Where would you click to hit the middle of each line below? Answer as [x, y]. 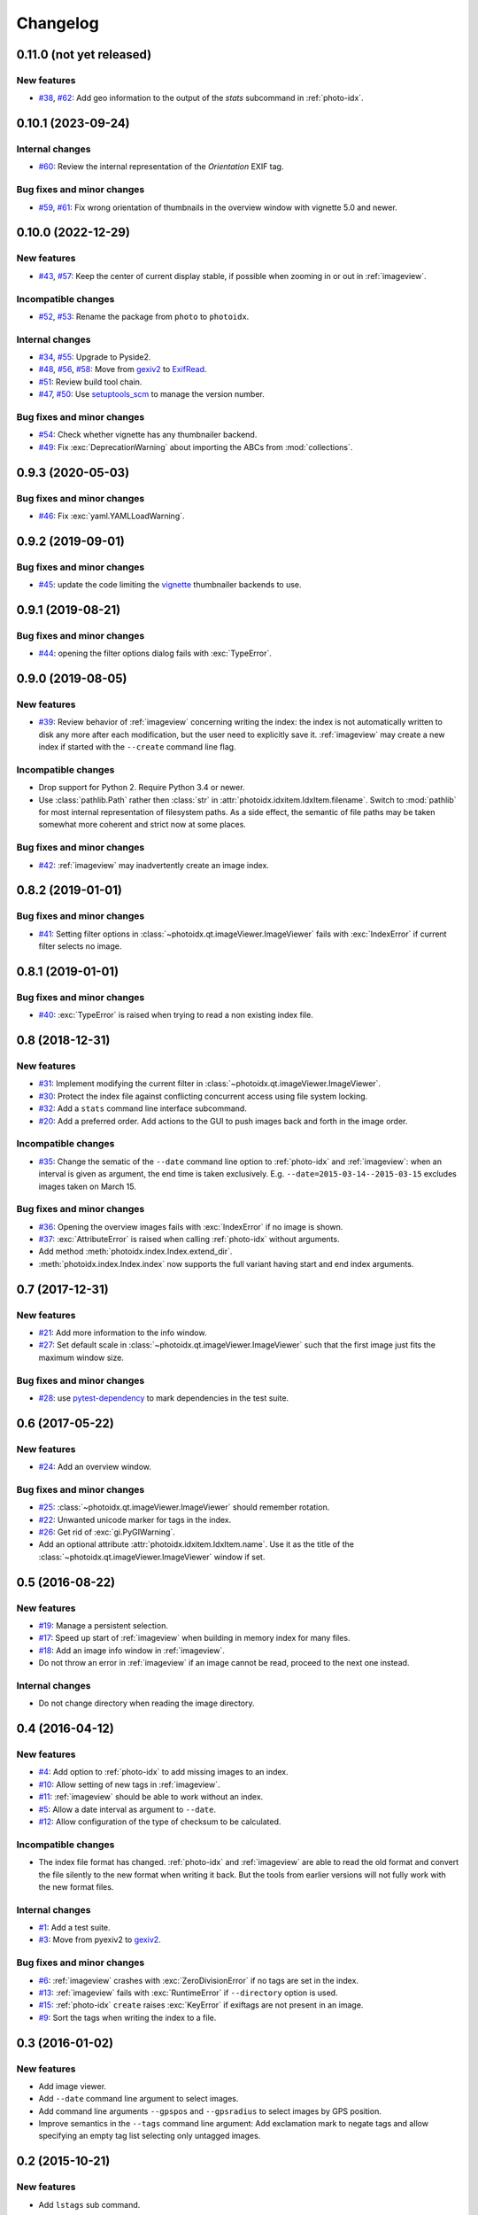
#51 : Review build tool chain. [90, 382]
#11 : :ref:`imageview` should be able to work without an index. [151, 1797]
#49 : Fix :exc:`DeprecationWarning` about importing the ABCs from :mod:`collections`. [196, 447]
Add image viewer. [72, 2086]
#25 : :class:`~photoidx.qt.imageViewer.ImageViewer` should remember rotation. [184, 1507]
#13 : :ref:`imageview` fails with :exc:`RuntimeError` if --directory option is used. [188, 1993]
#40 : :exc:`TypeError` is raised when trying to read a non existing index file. [176, 1015]
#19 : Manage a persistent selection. [103, 1625]
